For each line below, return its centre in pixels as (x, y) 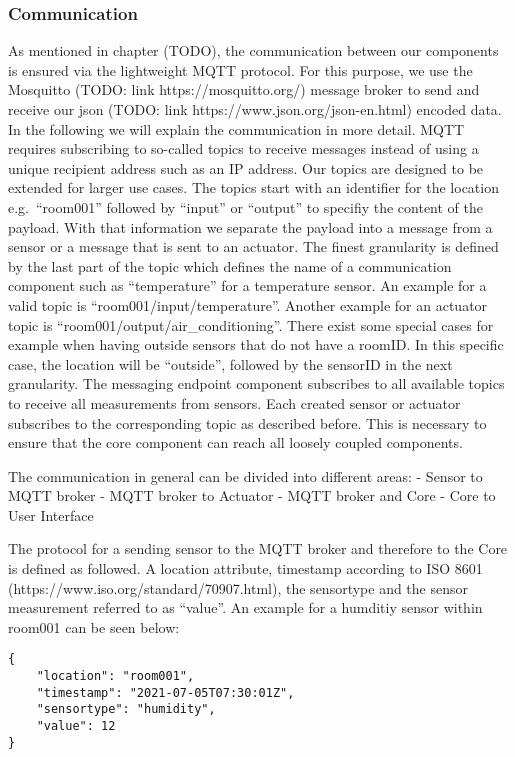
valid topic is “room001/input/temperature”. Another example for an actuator (248, 304)
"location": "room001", (115, 676)
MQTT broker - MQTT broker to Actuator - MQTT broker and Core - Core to (252, 495)
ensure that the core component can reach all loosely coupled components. (235, 442)
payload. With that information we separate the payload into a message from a (250, 226)
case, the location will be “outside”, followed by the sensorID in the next (230, 363)
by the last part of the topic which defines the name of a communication (230, 265)
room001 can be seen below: (94, 626)
